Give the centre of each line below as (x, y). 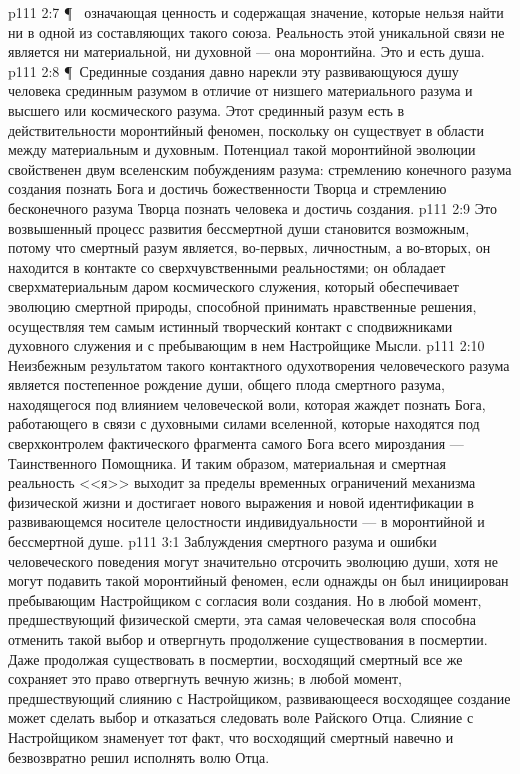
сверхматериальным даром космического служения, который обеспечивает (233, 286)
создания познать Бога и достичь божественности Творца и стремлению (227, 188)
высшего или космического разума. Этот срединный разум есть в (206, 109)
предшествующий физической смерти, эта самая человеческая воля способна (242, 619)
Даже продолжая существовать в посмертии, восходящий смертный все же (235, 658)
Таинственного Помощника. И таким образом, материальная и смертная (227, 462)
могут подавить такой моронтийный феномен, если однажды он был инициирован (258, 580)
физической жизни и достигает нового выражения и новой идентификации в (241, 501)
